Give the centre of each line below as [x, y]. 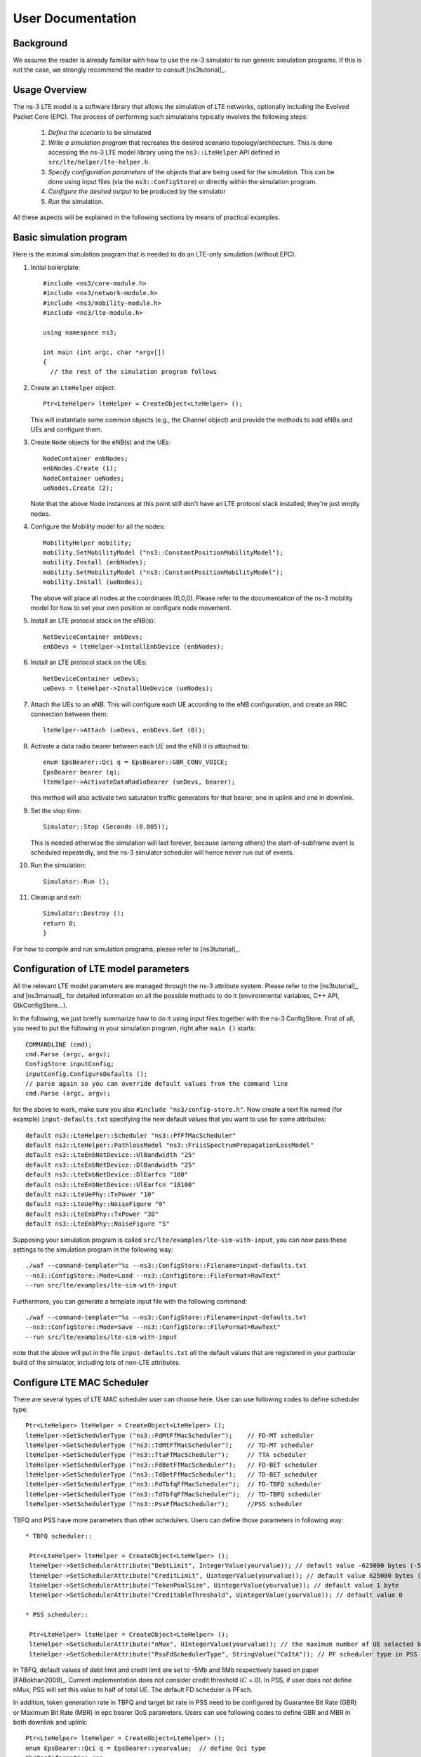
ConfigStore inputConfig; [70, 1064]
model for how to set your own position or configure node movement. [131, 607]
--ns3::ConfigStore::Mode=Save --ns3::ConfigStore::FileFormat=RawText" [153, 1327]
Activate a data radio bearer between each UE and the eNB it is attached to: [140, 746]
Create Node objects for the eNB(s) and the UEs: [101, 442]
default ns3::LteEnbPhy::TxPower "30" [92, 1214]
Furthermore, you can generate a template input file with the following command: [130, 1301]
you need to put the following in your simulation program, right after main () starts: [134, 1028]
